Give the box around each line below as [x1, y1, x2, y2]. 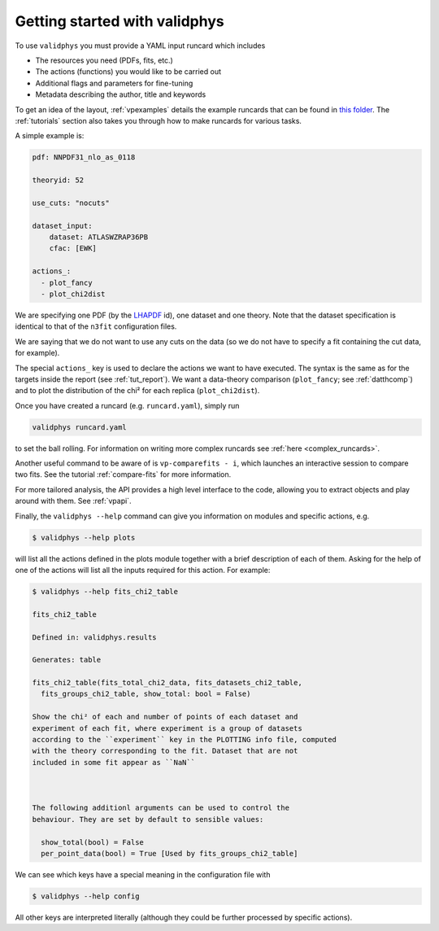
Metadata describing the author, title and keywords [35, 90, 206, 99]
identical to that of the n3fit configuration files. [15, 321, 177, 331]
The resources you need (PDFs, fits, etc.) [35, 55, 174, 65]
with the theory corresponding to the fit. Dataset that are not [32, 746, 298, 756]
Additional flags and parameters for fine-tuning [35, 78, 193, 88]
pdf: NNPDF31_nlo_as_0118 [32, 153, 136, 162]
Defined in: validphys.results [32, 632, 158, 642]
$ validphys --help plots [32, 533, 136, 542]
